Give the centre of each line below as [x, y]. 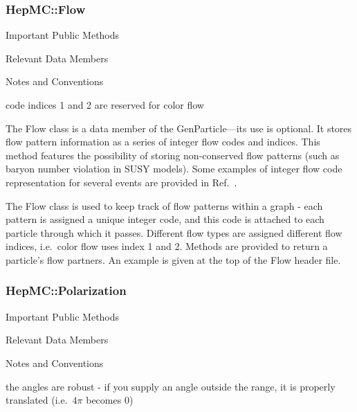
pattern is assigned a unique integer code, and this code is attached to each [165, 219]
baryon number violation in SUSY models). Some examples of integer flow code [174, 169]
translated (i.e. [37, 400]
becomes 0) [110, 400]
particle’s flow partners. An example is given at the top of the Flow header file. [173, 259]
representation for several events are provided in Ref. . [121, 182]
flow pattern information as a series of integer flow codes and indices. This [163, 142]
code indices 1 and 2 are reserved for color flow [105, 105]
